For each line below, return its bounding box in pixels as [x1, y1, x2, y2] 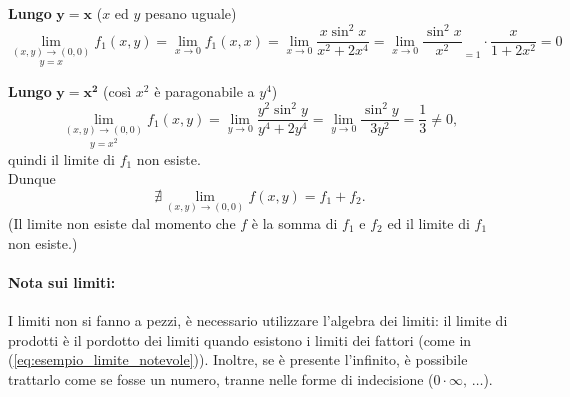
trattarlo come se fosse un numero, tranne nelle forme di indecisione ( [8, 368, 434, 389]
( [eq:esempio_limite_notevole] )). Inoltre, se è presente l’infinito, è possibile [8, 349, 468, 370]
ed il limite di [387, 212, 470, 233]
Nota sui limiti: [8, 271, 116, 292]
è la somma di [251, 212, 338, 233]
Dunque [8, 168, 56, 189]
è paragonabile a [154, 81, 255, 101]
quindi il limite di [8, 148, 115, 169]
